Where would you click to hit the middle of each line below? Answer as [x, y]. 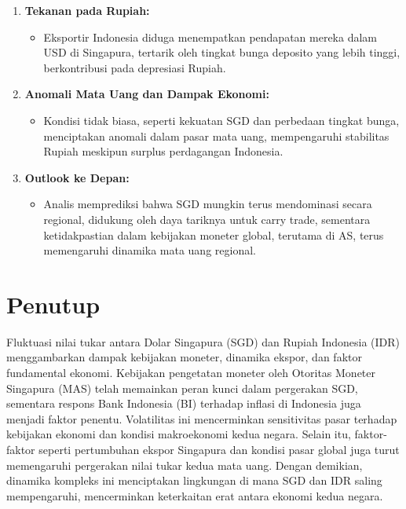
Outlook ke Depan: [77, 177]
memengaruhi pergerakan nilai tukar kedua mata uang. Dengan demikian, [185, 465]
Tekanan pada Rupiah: [87, 10]
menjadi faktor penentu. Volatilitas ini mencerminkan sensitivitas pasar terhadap [202, 418]
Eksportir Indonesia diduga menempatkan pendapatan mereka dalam [210, 37]
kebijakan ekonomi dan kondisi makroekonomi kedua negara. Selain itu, [179, 434]
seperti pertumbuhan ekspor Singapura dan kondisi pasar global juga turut [219, 449]
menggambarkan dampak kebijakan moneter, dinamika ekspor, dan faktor [184, 357]
